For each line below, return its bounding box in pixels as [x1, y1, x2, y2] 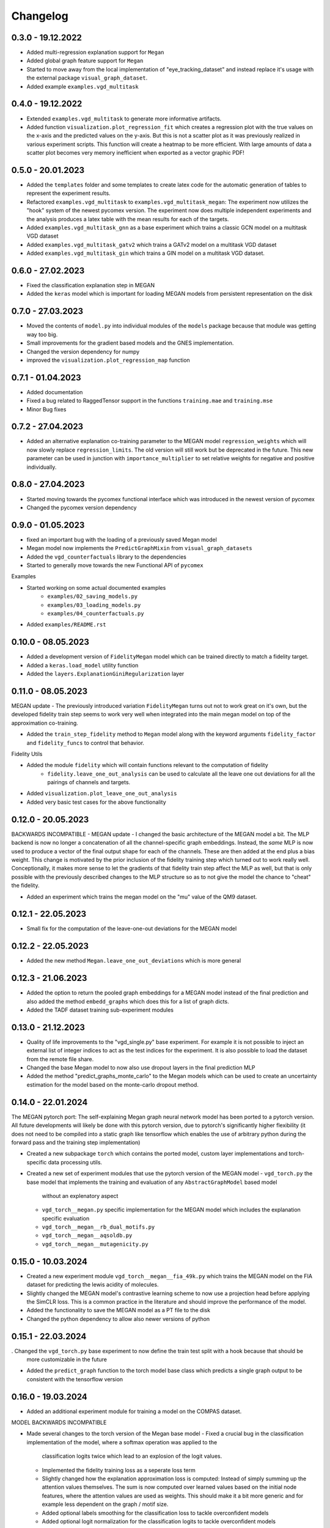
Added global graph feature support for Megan [26, 57, 144, 64]
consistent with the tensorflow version [26, 1375, 123, 1383]
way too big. [26, 331, 58, 338]
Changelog [11, 9, 68, 23]
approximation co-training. [11, 719, 79, 727]
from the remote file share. [26, 1055, 94, 1063]
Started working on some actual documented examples [26, 584, 166, 591]
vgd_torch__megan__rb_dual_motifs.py [42, 1224, 155, 1231]
